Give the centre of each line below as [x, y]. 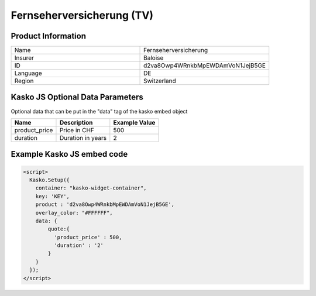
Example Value [134, 122]
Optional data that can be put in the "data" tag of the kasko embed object [99, 111]
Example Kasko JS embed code [69, 154]
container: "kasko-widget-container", [91, 188]
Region [24, 81]
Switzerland [160, 81]
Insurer [24, 58]
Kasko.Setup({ [50, 180]
